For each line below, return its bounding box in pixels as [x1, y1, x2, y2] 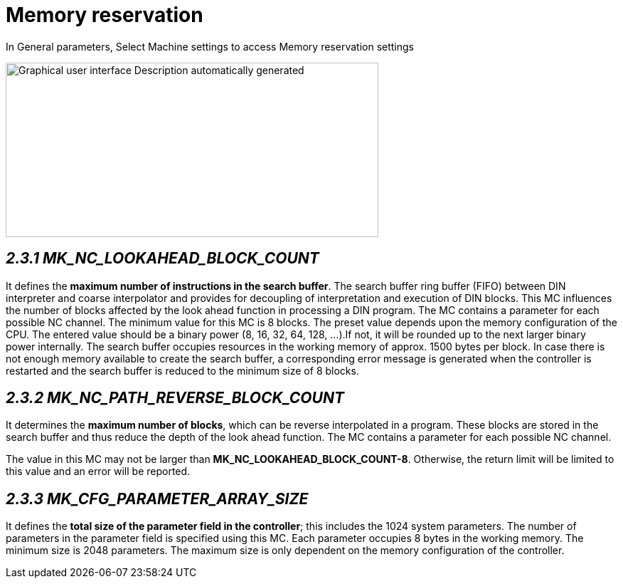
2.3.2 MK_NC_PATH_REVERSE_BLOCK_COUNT [6, 389, 344, 407]
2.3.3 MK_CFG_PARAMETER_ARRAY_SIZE [6, 489, 309, 508]
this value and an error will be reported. [6, 465, 191, 478]
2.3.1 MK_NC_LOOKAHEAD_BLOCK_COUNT [6, 249, 319, 268]
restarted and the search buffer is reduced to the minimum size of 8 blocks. [6, 364, 359, 377]
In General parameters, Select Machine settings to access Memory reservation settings [6, 40, 414, 53]
